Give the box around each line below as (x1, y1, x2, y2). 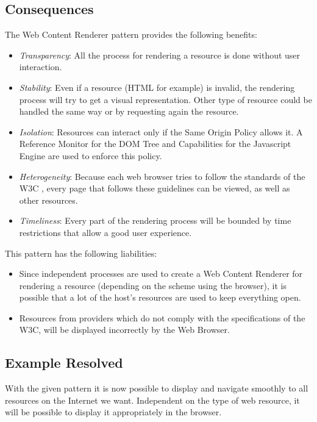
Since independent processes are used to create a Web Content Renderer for (19, 267, 303, 280)
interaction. (19, 60, 62, 73)
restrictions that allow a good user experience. (19, 226, 192, 238)
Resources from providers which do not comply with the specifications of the (19, 311, 305, 324)
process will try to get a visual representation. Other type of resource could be (19, 93, 312, 105)
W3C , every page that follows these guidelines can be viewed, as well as (19, 182, 290, 195)
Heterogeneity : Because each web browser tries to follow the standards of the (19, 170, 305, 182)
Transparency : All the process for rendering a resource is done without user (19, 48, 301, 61)
